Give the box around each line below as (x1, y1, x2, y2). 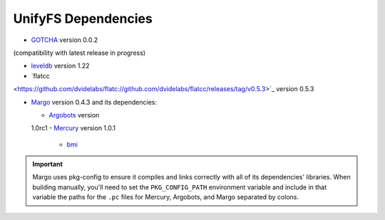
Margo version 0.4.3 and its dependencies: (31, 98, 157, 106)
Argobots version (48, 110, 100, 119)
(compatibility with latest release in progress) (13, 48, 146, 57)
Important (32, 160, 63, 169)
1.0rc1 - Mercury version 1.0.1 (31, 124, 115, 132)
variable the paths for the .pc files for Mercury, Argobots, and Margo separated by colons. (32, 193, 299, 201)
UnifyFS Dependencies (13, 11, 153, 26)
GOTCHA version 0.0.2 (31, 36, 98, 44)
